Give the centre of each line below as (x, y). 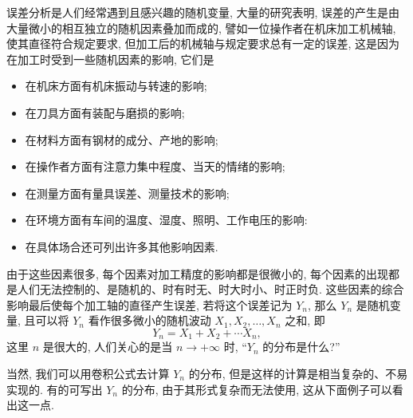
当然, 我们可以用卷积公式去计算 (88, 373)
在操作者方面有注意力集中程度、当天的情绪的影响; (155, 166)
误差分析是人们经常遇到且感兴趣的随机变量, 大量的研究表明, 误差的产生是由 (203, 12)
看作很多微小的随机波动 (149, 320)
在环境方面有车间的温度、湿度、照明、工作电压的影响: (166, 220)
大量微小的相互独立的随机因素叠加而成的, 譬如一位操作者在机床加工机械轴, (201, 28)
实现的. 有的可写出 (55, 389)
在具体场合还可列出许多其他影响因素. (122, 246)
